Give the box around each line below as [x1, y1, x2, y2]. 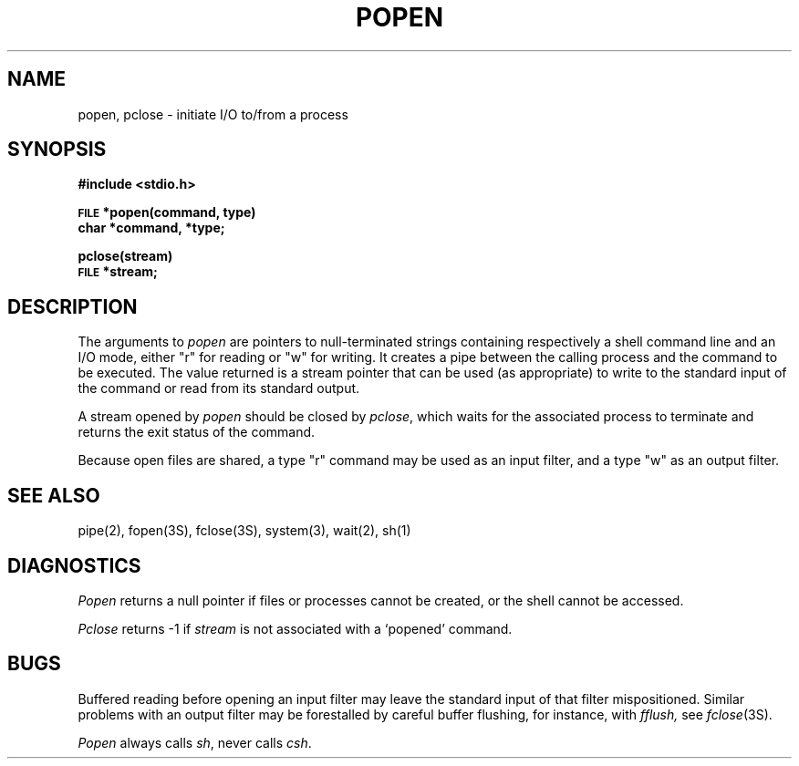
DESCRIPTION [7, 295, 138, 318]
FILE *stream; [78, 264, 158, 280]
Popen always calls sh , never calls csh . [78, 734, 312, 750]
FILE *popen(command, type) [78, 204, 256, 221]
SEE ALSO [7, 483, 100, 507]
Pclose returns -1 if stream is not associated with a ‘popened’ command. [78, 620, 513, 637]
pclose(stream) [78, 248, 173, 264]
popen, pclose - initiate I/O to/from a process [78, 106, 348, 122]
